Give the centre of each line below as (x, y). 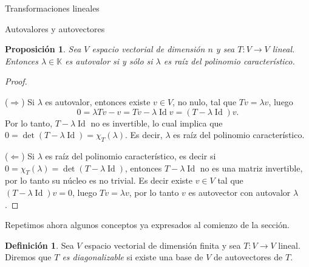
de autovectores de (248, 257)
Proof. (16, 81)
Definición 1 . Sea (39, 245)
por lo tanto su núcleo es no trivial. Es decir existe (99, 180)
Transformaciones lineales (52, 8)
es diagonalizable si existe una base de (133, 257)
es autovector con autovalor (239, 192)
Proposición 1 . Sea (43, 49)
